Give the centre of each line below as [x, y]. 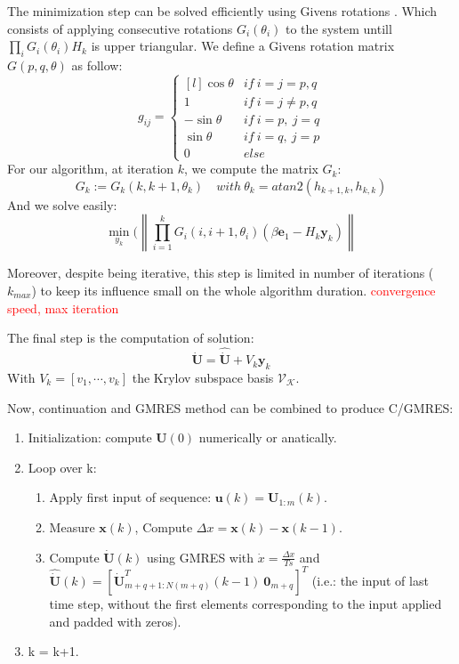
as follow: [97, 65]
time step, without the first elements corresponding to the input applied [246, 603]
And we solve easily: [62, 204]
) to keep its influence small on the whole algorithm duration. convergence [234, 290]
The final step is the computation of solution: [131, 338]
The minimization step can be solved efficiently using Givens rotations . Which [222, 11]
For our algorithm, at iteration [91, 169]
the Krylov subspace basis [203, 378]
